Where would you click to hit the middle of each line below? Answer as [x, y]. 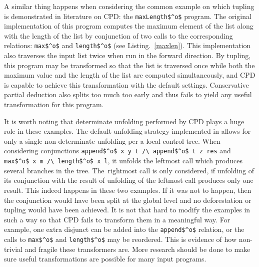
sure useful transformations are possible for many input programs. [105, 259]
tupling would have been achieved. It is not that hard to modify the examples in [127, 210]
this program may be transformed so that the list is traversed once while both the [129, 65]
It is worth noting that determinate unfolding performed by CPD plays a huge [124, 121]
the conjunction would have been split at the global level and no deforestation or [128, 200]
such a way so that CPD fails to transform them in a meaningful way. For [117, 219]
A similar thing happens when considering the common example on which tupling [129, 6]
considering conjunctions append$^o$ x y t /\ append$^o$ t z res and [117, 151]
